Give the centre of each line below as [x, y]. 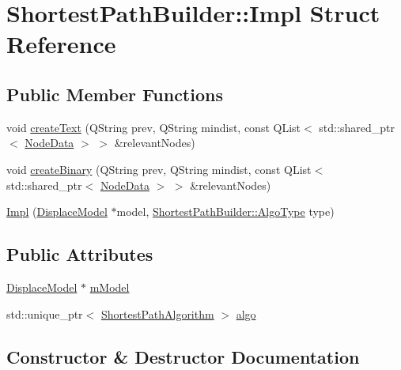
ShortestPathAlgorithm [157, 313]
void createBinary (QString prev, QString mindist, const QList [159, 169]
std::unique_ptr [45, 313]
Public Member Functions [115, 94]
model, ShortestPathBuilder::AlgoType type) [225, 211]
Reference [61, 44]
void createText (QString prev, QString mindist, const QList [154, 127]
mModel [110, 287]
